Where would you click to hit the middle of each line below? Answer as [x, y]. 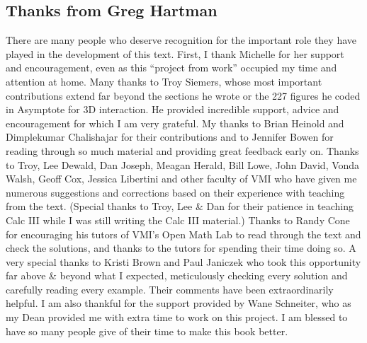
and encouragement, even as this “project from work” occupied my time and [171, 68]
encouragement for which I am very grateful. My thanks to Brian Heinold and [175, 123]
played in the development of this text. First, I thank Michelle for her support [175, 53]
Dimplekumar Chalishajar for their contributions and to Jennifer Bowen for [170, 137]
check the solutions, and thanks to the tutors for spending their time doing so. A [181, 248]
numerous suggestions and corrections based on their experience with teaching [175, 192]
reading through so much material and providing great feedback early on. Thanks [182, 150]
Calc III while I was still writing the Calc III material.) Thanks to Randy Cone [178, 220]
